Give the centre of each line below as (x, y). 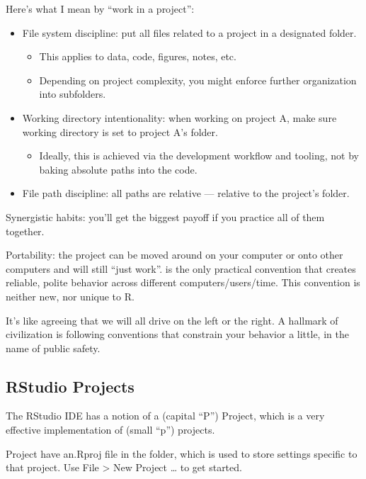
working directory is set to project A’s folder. (120, 131)
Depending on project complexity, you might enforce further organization (198, 80)
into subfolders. (73, 94)
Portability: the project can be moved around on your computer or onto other (175, 255)
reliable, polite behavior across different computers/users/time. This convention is (183, 282)
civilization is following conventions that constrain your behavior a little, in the (177, 334)
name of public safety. (53, 348)
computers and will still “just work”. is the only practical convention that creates (181, 268)
